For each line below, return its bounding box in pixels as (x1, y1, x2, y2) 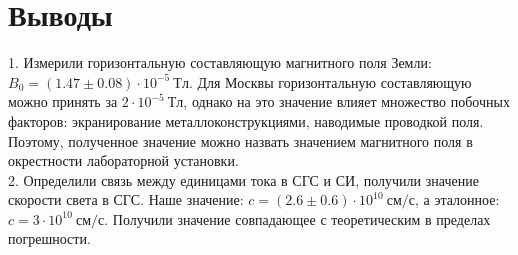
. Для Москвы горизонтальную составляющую (188, 71, 472, 92)
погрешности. (8, 228, 91, 249)
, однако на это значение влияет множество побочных (183, 91, 510, 112)
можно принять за (8, 91, 118, 112)
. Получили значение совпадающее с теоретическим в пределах (104, 208, 491, 229)
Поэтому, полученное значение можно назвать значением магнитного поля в (8, 130, 473, 151)
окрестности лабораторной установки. (8, 150, 239, 171)
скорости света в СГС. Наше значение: (8, 189, 244, 210)
